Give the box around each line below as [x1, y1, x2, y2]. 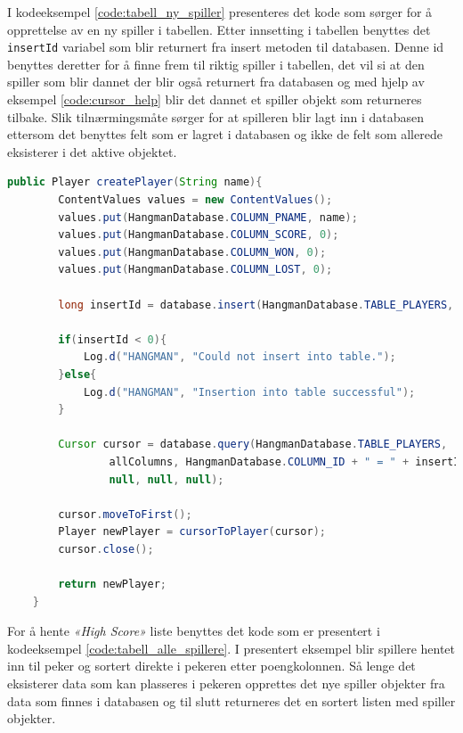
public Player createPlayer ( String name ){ [7, 176, 263, 189]
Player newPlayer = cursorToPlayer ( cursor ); [58, 525, 327, 539]
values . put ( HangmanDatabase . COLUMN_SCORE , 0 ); [58, 228, 339, 242]
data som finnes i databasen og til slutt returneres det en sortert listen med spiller [7, 691, 456, 710]
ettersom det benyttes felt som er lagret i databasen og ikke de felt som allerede [7, 125, 443, 144]
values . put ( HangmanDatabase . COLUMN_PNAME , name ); [58, 210, 358, 224]
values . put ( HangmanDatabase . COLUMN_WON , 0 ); [58, 245, 327, 259]
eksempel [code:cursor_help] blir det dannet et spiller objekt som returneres [7, 90, 422, 109]
